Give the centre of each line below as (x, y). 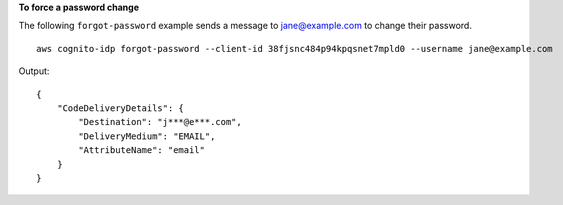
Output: (34, 71)
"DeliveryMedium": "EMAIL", (147, 136)
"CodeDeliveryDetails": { (120, 108)
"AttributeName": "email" (141, 150)
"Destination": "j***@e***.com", (160, 122)
